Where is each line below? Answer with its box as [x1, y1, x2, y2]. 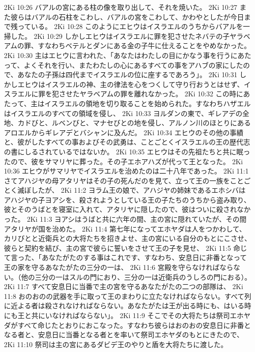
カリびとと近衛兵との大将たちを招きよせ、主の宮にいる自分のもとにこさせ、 [4, 233, 252, 243]
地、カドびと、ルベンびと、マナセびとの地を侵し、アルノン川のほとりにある [4, 117, 251, 128]
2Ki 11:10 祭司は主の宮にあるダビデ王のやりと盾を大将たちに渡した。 [4, 339, 227, 349]
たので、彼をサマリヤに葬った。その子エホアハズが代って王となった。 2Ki [4, 156, 243, 166]
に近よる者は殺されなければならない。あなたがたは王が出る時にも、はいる [4, 300, 245, 311]
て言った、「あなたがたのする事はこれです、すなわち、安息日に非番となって [4, 252, 247, 263]
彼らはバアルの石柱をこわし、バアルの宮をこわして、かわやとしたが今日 [10, 11, 244, 22]
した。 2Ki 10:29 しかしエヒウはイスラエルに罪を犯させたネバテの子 [10, 30, 230, 41]
